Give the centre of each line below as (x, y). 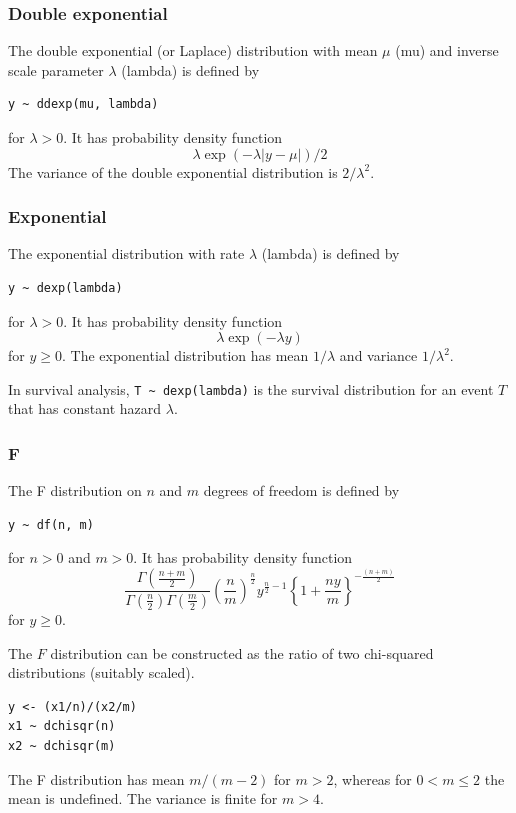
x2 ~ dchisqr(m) (62, 745)
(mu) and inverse (447, 50)
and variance (378, 355)
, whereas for (372, 778)
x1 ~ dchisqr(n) (62, 726)
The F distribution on (75, 490)
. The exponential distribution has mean (185, 355)
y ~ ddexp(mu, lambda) (83, 104)
